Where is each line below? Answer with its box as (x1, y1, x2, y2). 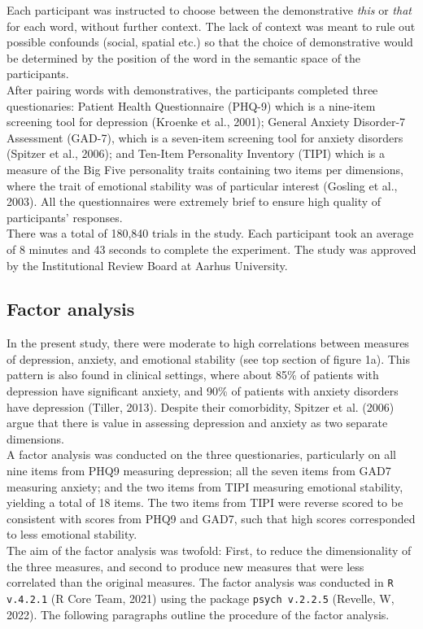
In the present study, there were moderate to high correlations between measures (7, 334, 409, 352)
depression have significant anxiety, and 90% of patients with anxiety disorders (7, 382, 399, 400)
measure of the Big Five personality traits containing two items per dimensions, (7, 160, 403, 177)
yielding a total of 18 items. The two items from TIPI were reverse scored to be (7, 494, 403, 511)
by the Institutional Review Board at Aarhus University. (7, 256, 288, 273)
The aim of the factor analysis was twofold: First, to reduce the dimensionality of (7, 542, 412, 559)
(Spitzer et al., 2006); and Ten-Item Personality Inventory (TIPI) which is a (7, 145, 385, 162)
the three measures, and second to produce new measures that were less (7, 557, 364, 574)
